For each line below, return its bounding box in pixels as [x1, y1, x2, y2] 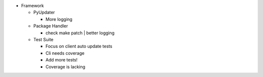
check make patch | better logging [45, 30, 114, 36]
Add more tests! [45, 57, 78, 63]
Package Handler [33, 23, 68, 29]
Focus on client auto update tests [45, 44, 113, 49]
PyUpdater [33, 10, 56, 15]
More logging [45, 16, 73, 22]
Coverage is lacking [45, 63, 85, 70]
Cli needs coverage [45, 50, 85, 56]
